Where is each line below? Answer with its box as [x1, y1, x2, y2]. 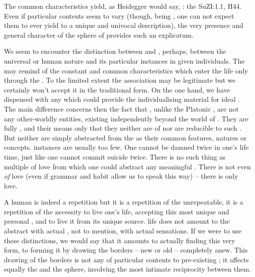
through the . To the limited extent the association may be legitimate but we [4, 75, 236, 85]
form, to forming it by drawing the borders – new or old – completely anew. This [4, 245, 248, 255]
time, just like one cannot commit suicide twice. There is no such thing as [4, 151, 226, 162]
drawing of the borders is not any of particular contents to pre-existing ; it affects [4, 254, 249, 264]
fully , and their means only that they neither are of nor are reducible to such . [4, 123, 242, 133]
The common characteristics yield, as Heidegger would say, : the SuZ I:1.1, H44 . [4, 1, 242, 11]
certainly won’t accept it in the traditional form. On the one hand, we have [4, 84, 230, 94]
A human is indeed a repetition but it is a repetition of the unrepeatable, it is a [4, 197, 244, 207]
